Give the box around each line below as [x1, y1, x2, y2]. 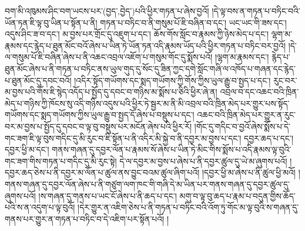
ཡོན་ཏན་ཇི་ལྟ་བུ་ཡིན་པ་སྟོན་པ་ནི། [5, 16, 98, 28]
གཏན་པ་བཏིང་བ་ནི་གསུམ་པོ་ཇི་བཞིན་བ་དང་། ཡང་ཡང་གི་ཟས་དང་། [100, 16, 287, 28]
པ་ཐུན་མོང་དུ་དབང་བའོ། [5, 74, 72, 86]
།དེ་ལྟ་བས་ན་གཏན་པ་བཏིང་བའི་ [212, 5, 300, 16]
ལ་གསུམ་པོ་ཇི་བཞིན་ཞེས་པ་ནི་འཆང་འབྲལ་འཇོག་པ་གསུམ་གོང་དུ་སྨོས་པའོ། [5, 51, 213, 63]
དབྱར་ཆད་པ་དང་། [244, 131, 293, 144]
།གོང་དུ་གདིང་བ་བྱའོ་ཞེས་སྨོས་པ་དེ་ [194, 120, 291, 132]
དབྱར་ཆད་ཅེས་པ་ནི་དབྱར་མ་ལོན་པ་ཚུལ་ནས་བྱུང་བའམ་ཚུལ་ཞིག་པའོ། [5, 166, 200, 179]
